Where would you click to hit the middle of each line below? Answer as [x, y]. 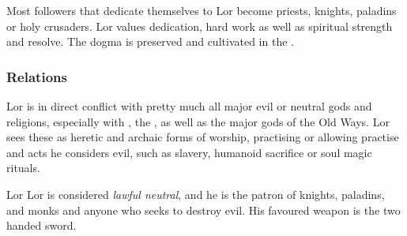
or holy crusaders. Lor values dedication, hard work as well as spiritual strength [200, 26]
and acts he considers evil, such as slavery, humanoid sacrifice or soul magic [189, 152]
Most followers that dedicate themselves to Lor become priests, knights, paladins [202, 10]
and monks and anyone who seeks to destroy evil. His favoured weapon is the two [203, 210]
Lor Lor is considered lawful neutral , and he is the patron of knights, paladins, [196, 194]
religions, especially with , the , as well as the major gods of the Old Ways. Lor [198, 121]
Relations [37, 76]
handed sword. [41, 225]
